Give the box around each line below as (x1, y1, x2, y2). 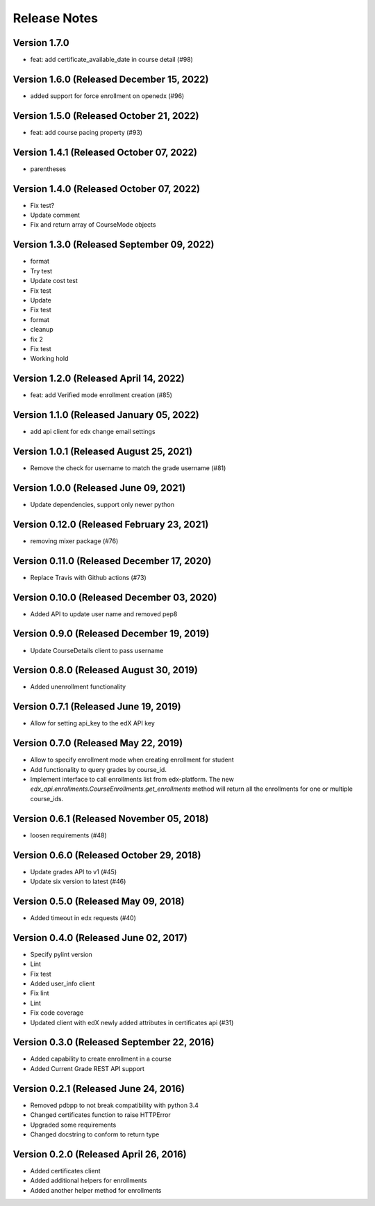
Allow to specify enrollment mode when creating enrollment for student (30, 755, 234, 764)
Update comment (30, 211, 80, 219)
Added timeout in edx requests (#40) (30, 913, 137, 922)
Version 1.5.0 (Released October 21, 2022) (12, 110, 199, 122)
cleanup (30, 325, 53, 334)
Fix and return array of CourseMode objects (30, 220, 156, 229)
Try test (30, 266, 53, 275)
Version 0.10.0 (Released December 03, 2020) (12, 591, 217, 603)
